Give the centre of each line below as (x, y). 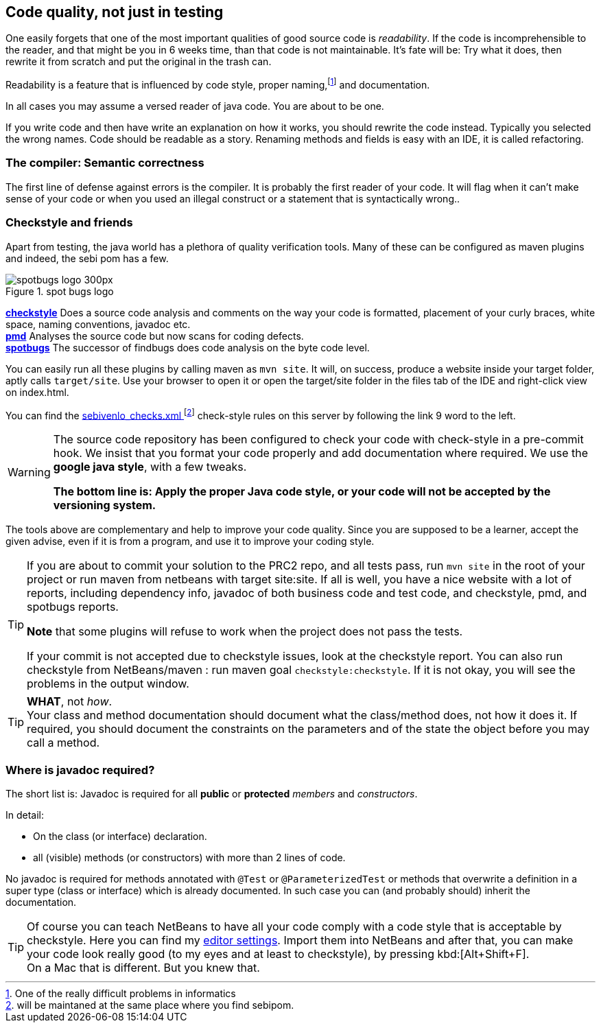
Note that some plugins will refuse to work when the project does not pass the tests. (245, 632)
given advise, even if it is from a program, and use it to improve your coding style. (190, 541)
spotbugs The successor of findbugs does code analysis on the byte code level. (188, 347)
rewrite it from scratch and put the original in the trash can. (139, 62)
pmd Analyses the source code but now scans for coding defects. (155, 336)
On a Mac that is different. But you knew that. (143, 967)
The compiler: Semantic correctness (105, 163)
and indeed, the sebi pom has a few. (87, 258)
